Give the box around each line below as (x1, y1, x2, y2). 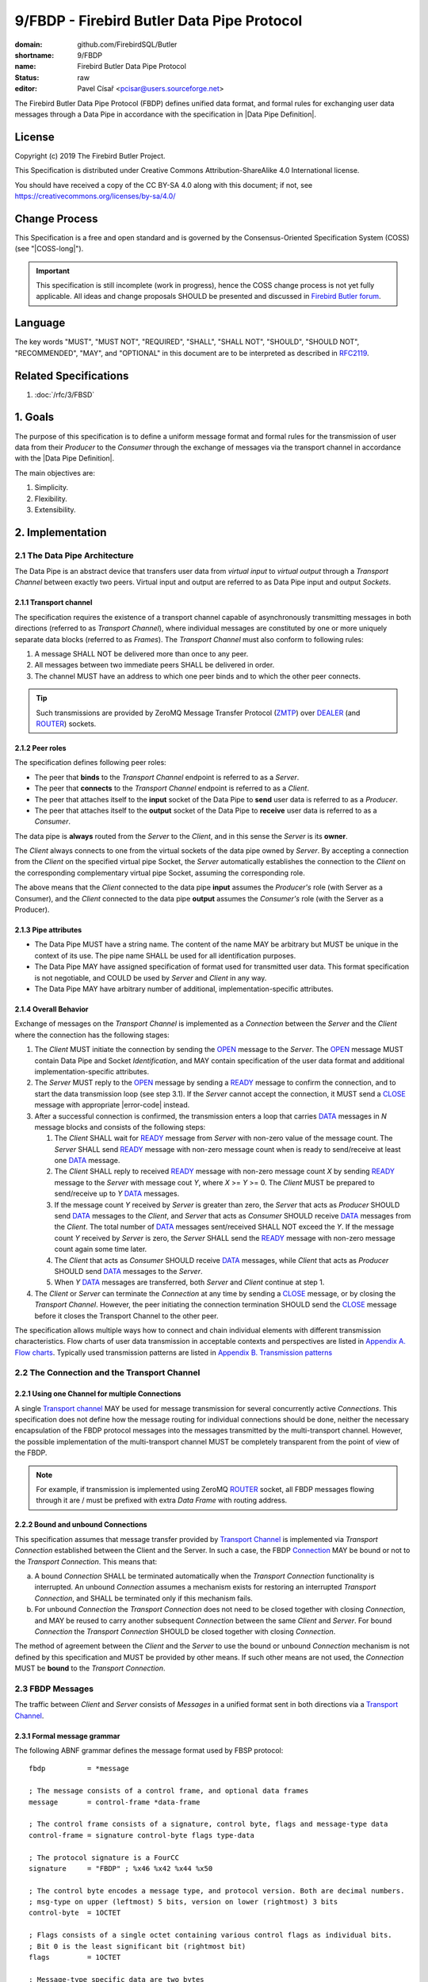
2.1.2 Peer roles (14, 743, 67, 752)
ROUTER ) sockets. (36, 718, 97, 729)
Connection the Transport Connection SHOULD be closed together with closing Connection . (34, 1626, 336, 1636)
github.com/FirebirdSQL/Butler (77, 40, 178, 49)
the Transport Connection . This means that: (14, 1556, 158, 1566)
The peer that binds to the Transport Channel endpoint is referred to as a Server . (34, 772, 300, 782)
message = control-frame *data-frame (29, 1797, 201, 1807)
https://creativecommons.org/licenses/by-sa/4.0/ (14, 191, 176, 201)
